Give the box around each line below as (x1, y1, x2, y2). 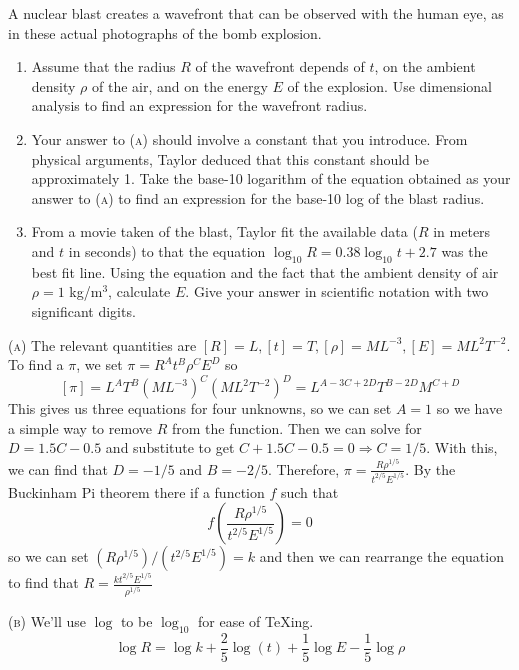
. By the (405, 458, 456, 479)
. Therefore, (267, 458, 340, 479)
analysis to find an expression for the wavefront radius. (31, 95, 368, 116)
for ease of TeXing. (197, 610, 314, 631)
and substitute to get (105, 437, 235, 458)
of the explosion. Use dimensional (287, 75, 492, 96)
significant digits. (31, 300, 136, 321)
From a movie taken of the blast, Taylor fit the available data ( (31, 221, 418, 242)
